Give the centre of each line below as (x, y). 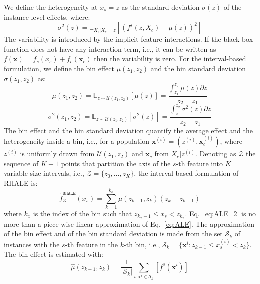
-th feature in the (92, 244)
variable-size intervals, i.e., (44, 173)
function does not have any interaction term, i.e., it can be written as (110, 48)
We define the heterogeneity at (51, 7)
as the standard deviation (161, 7)
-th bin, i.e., (142, 244)
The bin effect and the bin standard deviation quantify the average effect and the (128, 130)
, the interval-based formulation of (186, 173)
